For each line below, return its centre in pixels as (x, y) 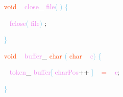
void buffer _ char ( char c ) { (53, 55)
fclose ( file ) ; (28, 23)
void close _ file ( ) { (36, 6)
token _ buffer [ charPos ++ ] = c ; (65, 72)
